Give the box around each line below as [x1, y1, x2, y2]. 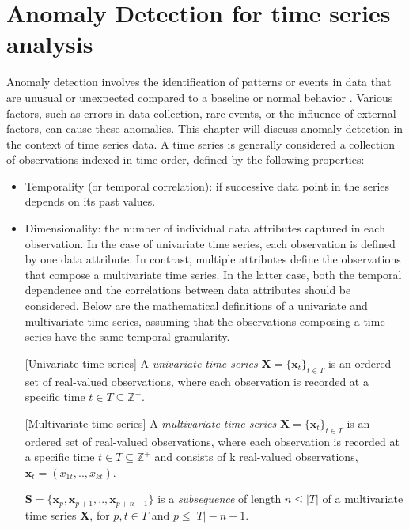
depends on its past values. [25, 193, 156, 210]
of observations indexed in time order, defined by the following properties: [6, 151, 365, 168]
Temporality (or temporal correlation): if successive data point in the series [25, 177, 390, 194]
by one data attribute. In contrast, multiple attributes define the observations [25, 251, 401, 267]
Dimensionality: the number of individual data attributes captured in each [25, 220, 385, 236]
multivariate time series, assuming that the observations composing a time [25, 312, 385, 329]
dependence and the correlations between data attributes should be [25, 282, 351, 298]
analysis [6, 28, 93, 60]
